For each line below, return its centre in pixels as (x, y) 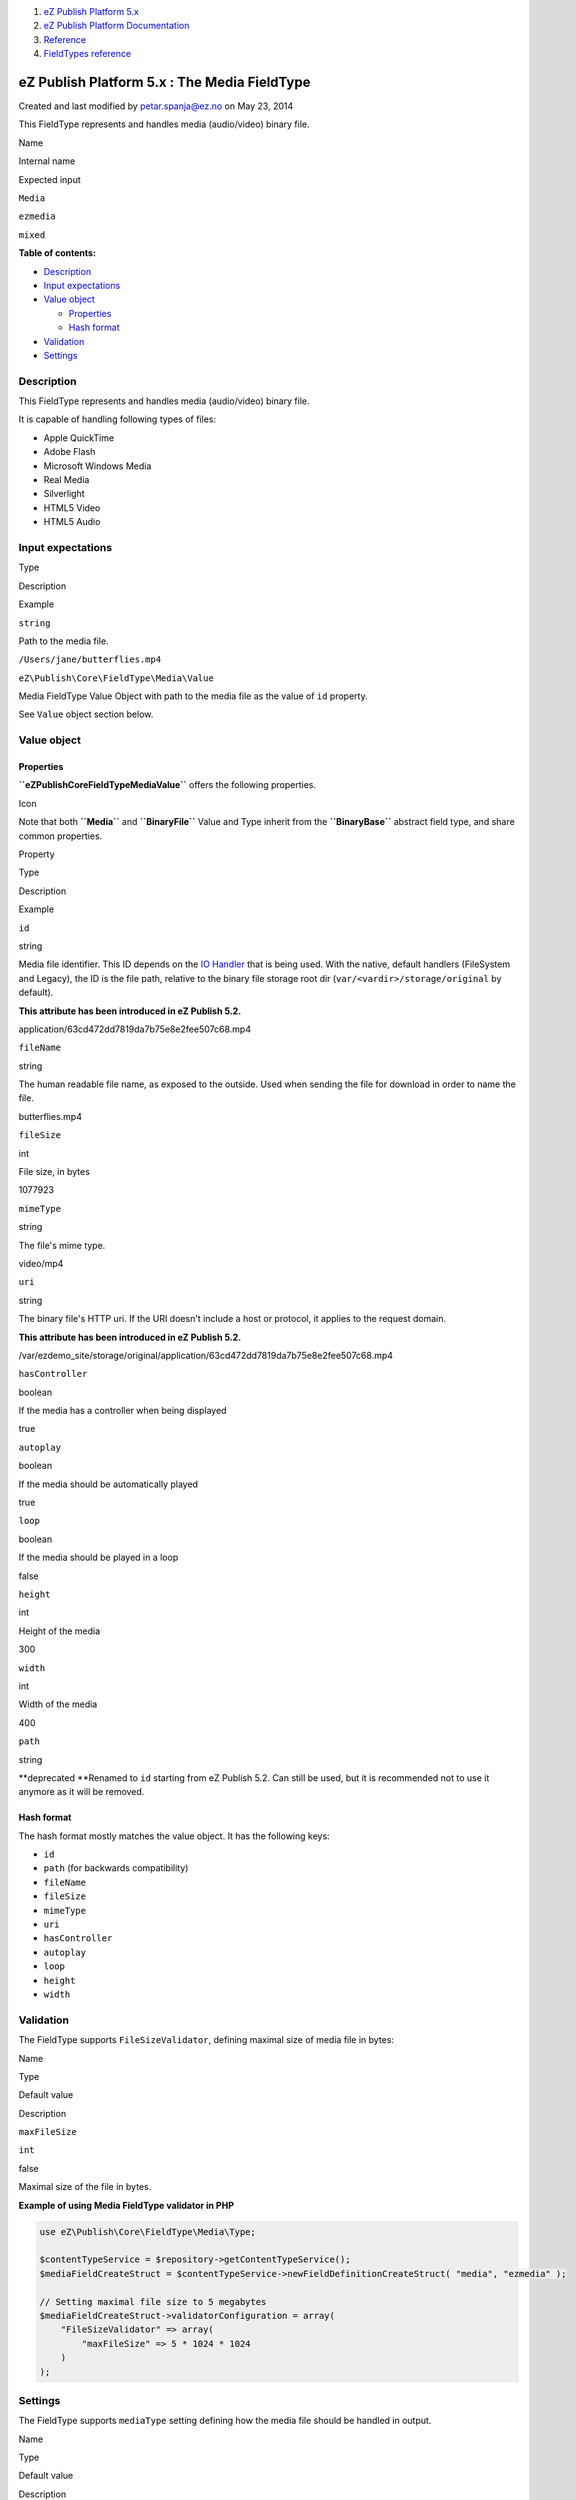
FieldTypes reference (87, 54)
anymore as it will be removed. (81, 1792)
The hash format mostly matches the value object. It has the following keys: (174, 1836)
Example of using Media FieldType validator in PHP (126, 2205)
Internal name (47, 161)
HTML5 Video (72, 507)
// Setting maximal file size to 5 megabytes (153, 2301)
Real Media (66, 480)
